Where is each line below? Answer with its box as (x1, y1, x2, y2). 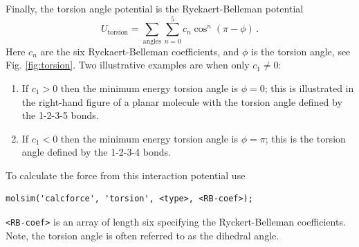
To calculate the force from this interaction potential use (6, 167, 246, 182)
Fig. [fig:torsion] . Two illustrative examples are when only (6, 57, 250, 72)
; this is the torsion (265, 131, 346, 145)
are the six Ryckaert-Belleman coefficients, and (40, 44, 239, 58)
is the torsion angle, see (250, 44, 351, 58)
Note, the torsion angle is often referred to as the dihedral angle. (6, 228, 279, 242)
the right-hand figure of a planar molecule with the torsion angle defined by (21, 94, 342, 109)
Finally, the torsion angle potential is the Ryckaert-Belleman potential (6, 1, 304, 15)
